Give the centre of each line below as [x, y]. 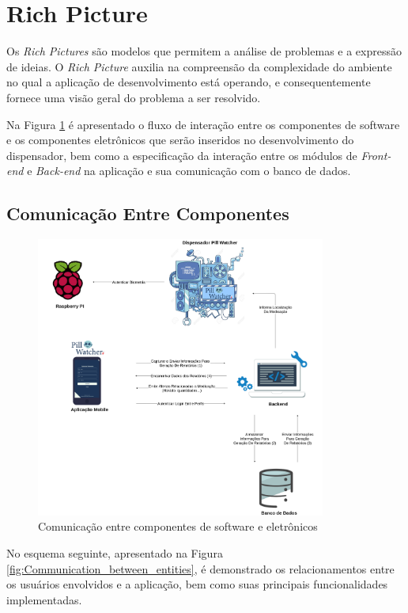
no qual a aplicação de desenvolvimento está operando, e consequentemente [189, 82]
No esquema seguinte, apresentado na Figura [115, 553]
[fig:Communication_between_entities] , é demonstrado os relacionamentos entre [200, 568]
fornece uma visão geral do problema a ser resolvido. [134, 97]
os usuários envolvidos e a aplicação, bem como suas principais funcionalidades [197, 584]
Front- [376, 155]
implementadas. [44, 599]
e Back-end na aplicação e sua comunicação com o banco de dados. [189, 171]
